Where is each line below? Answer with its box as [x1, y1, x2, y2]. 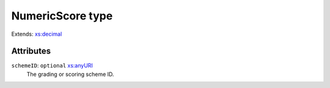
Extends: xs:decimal [11, 30, 62, 38]
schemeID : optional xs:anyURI [11, 62, 93, 69]
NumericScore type [11, 9, 113, 22]
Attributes [11, 46, 51, 56]
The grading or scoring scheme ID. [26, 70, 114, 78]
